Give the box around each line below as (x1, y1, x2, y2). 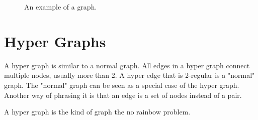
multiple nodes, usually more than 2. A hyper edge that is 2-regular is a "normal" (4, 70, 255, 80)
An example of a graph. (24, 2, 97, 12)
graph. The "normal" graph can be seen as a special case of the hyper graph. (4, 79, 239, 90)
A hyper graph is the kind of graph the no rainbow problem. (4, 106, 191, 117)
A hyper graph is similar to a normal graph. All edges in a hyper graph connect (4, 60, 250, 70)
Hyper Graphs (4, 31, 106, 51)
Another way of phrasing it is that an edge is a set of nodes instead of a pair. (4, 89, 242, 100)
